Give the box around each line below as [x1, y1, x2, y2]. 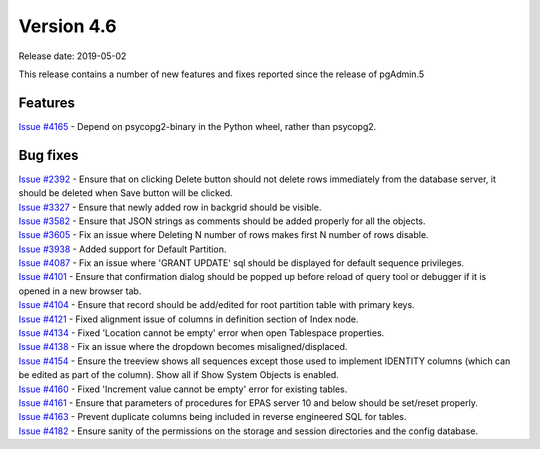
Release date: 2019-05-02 [18, 50, 127, 62]
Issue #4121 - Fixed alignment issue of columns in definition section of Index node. [18, 313, 359, 325]
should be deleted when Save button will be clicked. [18, 187, 234, 199]
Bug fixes [18, 146, 79, 164]
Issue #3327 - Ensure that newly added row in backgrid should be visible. [18, 201, 322, 213]
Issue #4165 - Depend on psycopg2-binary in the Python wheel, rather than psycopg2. [18, 120, 377, 132]
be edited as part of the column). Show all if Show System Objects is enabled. [18, 369, 339, 381]
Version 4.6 [18, 15, 117, 37]
